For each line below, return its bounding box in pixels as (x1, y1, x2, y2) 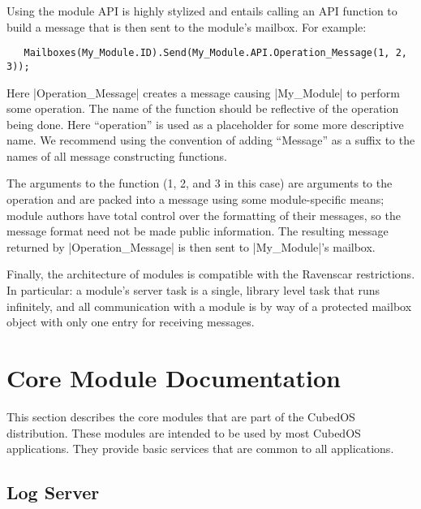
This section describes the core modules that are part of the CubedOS (6, 408, 355, 425)
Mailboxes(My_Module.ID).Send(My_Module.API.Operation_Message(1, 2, (24, 47, 407, 59)
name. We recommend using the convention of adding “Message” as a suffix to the (6, 132, 415, 149)
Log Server (6, 480, 100, 505)
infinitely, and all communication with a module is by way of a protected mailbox (6, 297, 412, 314)
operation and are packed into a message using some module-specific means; (6, 191, 384, 208)
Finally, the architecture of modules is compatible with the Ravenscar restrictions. (6, 265, 415, 283)
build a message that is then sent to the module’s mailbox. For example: (6, 18, 367, 35)
